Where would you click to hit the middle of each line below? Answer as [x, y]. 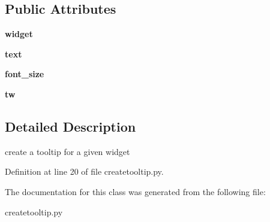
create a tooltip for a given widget [67, 151]
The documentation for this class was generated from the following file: [135, 191]
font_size [25, 74]
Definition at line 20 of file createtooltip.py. [84, 171]
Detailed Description [70, 126]
